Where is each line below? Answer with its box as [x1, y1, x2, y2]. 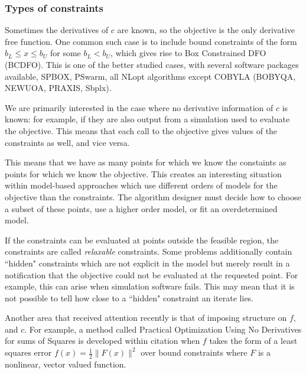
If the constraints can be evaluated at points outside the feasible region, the [5, 233, 279, 246]
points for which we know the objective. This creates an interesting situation [5, 167, 282, 180]
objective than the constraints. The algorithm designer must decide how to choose [5, 190, 301, 203]
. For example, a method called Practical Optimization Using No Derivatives [24, 323, 302, 335]
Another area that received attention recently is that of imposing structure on [5, 311, 287, 324]
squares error [5, 346, 52, 359]
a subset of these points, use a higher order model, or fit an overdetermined [5, 202, 278, 214]
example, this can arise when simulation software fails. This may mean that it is [5, 280, 295, 292]
